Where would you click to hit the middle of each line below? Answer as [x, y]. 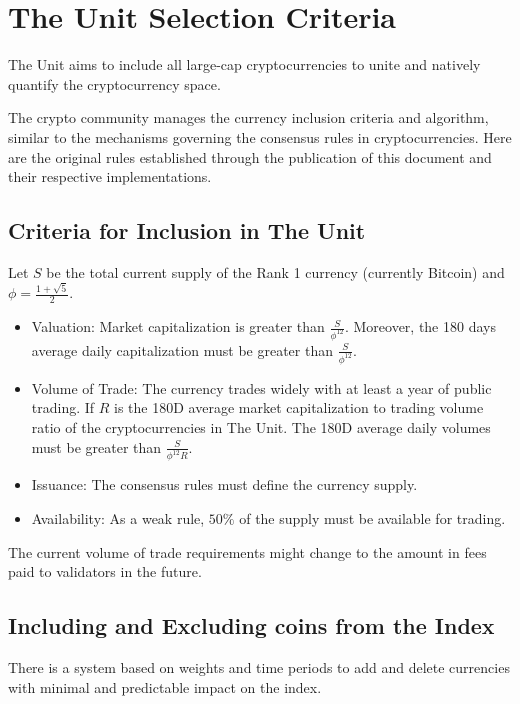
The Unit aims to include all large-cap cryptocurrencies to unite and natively [244, 64]
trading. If [63, 407]
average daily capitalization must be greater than [182, 349]
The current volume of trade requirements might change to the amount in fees [247, 551]
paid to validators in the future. [105, 571]
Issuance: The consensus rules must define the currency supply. [224, 484]
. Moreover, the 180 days [420, 326]
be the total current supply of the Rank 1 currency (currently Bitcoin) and [275, 271]
